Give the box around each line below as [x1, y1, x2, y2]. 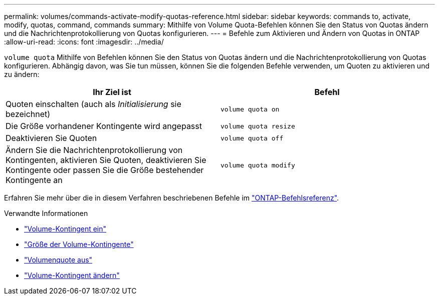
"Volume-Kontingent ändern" [24, 271, 120, 279]
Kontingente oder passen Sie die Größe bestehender [6, 165, 204, 175]
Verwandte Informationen [4, 209, 88, 217]
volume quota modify [221, 161, 295, 169]
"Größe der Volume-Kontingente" [24, 240, 134, 248]
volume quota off [221, 134, 284, 142]
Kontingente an [6, 175, 63, 185]
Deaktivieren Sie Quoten [6, 133, 97, 143]
